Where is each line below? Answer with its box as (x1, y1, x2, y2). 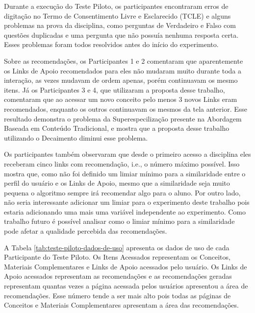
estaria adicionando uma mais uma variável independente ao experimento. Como (4, 206, 246, 217)
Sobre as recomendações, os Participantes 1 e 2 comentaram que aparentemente (4, 55, 243, 66)
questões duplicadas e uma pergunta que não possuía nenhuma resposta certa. (4, 29, 239, 40)
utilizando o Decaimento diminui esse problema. (4, 132, 148, 143)
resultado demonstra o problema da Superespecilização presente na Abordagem (4, 113, 242, 123)
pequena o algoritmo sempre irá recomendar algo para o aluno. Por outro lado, (4, 187, 241, 197)
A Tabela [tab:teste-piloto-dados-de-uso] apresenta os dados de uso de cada (4, 242, 229, 252)
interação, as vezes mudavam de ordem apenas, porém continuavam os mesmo (4, 75, 238, 85)
